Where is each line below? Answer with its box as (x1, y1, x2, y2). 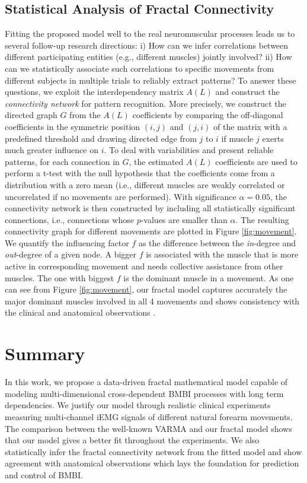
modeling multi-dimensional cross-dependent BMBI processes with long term (5, 387, 284, 399)
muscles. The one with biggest (5, 271, 114, 284)
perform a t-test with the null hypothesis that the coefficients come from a (5, 167, 275, 179)
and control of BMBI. (5, 468, 83, 481)
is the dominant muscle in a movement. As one (123, 271, 294, 284)
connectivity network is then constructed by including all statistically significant (5, 202, 296, 214)
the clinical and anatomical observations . (5, 306, 156, 319)
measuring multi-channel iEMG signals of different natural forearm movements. (5, 410, 293, 422)
